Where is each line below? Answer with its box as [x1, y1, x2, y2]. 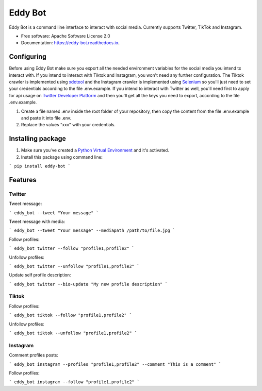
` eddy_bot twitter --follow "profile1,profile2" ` [9, 246, 135, 251]
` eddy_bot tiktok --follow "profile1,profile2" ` [9, 312, 132, 318]
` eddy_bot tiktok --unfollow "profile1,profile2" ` [9, 330, 137, 336]
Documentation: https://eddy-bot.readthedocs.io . [21, 40, 120, 46]
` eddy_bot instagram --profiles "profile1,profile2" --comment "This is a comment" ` [9, 361, 222, 367]
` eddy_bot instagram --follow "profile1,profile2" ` [9, 379, 140, 385]
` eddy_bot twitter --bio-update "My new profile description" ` [9, 281, 168, 287]
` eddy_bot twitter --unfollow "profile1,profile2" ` [9, 263, 140, 269]
